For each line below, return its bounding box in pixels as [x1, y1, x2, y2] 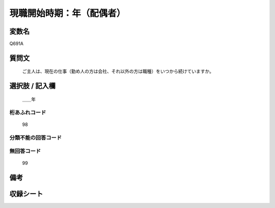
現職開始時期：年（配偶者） [9, 8, 126, 19]
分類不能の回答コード [9, 134, 62, 141]
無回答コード [9, 148, 41, 155]
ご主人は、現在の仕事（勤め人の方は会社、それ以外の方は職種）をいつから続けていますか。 [22, 68, 214, 74]
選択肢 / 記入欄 [9, 82, 56, 90]
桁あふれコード [9, 109, 46, 116]
